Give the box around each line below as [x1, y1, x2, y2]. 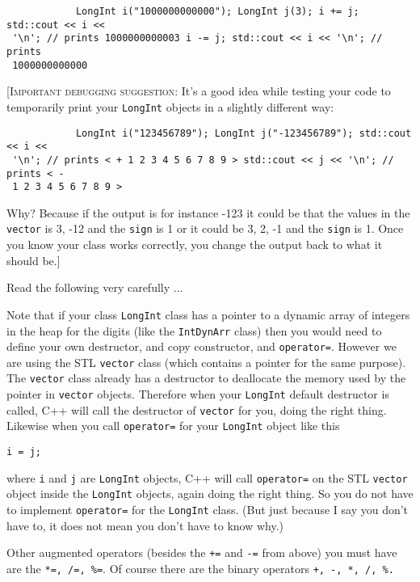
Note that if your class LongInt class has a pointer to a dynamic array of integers [6, 306, 410, 323]
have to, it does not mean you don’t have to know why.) [6, 517, 284, 533]
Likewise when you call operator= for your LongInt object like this [6, 417, 340, 434]
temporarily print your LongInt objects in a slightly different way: [6, 98, 334, 115]
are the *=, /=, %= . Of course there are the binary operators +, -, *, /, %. [6, 559, 394, 576]
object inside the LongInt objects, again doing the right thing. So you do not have [6, 485, 414, 502]
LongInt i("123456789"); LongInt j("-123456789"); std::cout [75, 127, 412, 139]
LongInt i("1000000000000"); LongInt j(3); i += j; [75, 6, 359, 17]
